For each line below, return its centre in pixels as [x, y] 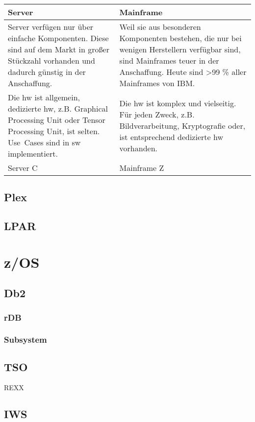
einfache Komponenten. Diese [58, 38]
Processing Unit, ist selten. [54, 131]
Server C [23, 168]
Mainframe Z [142, 168]
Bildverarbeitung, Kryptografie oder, [182, 125]
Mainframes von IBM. [157, 83]
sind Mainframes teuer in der [169, 60]
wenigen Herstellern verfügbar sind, [180, 49]
